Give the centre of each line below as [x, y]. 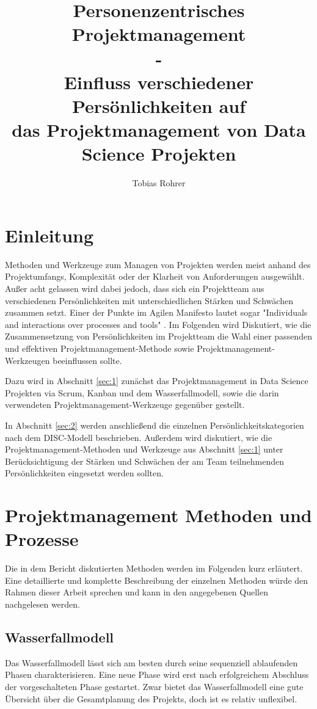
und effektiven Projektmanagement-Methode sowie [100, 348]
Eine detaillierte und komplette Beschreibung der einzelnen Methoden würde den [157, 580]
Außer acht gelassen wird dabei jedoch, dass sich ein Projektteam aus [135, 288]
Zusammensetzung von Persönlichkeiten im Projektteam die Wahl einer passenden [158, 336]
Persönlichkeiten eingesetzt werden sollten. [84, 473]
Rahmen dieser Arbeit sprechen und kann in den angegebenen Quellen [137, 592]
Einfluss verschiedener [159, 82]
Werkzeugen [27, 360]
